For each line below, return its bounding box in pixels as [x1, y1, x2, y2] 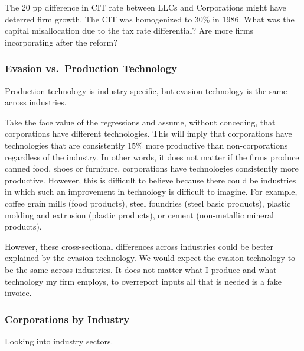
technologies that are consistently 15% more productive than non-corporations [5, 139, 288, 151]
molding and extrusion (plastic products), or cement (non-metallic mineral [5, 208, 274, 221]
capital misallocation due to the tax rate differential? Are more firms [5, 24, 254, 37]
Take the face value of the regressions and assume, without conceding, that [5, 115, 276, 128]
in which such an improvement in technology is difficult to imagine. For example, [5, 185, 298, 198]
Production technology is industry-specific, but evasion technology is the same [5, 84, 287, 96]
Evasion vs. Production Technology [5, 61, 177, 76]
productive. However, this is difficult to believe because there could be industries [5, 173, 296, 186]
